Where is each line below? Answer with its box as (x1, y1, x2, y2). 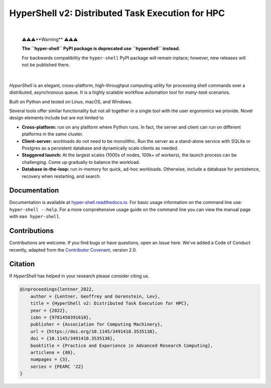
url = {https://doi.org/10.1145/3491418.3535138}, (30, 328, 158, 334)
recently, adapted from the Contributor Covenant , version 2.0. (9, 247, 138, 253)
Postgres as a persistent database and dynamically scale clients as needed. (22, 145, 179, 151)
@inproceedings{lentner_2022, (20, 286, 94, 292)
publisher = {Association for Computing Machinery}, (30, 321, 163, 327)
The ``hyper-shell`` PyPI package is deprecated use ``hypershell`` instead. (22, 46, 180, 52)
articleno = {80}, (30, 349, 76, 355)
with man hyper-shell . (9, 214, 61, 220)
